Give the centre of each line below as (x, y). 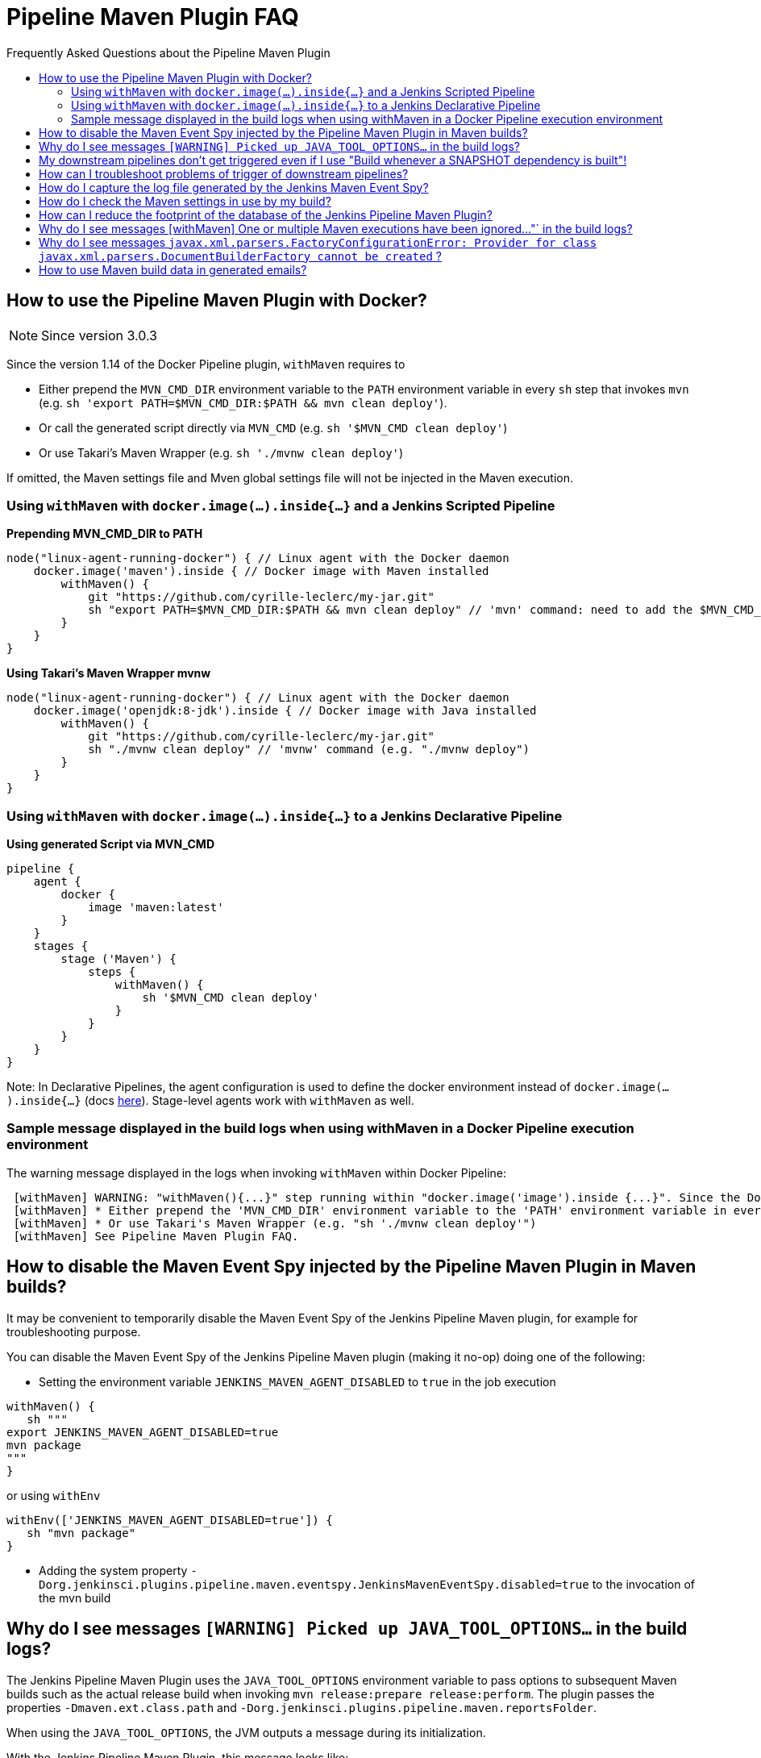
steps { (112, 972)
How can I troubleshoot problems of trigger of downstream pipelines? (224, 173)
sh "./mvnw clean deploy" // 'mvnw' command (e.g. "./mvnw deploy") (309, 750)
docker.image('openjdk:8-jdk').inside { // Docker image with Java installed (285, 711)
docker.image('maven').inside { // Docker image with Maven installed (261, 571)
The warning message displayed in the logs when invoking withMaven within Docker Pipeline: (257, 1173)
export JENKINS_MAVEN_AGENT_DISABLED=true (143, 1432)
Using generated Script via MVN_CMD (111, 844)
